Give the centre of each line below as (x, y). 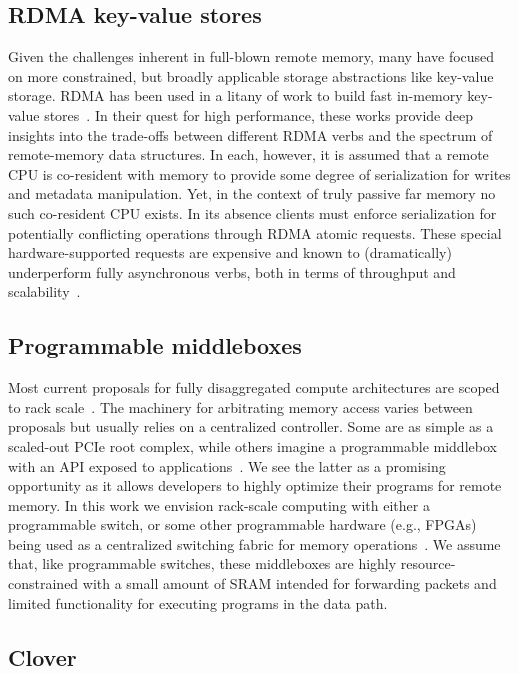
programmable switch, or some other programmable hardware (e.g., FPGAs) (242, 524)
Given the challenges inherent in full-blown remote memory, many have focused (251, 56)
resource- (428, 563)
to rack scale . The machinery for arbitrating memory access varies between (240, 406)
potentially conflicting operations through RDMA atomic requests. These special (255, 232)
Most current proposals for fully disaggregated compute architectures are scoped (254, 387)
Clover (42, 656)
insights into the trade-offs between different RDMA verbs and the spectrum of (250, 134)
